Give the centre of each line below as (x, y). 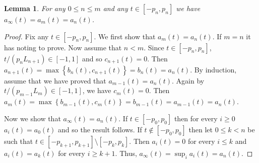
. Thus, (126, 153)
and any (115, 8)
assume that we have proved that (55, 80)
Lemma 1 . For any (35, 8)
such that (19, 141)
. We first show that (125, 36)
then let (201, 129)
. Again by (188, 80)
